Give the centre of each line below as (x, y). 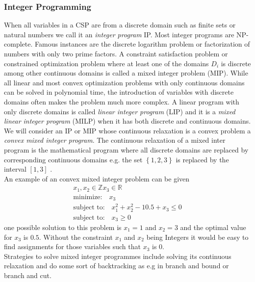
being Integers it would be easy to (197, 237)
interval (15, 169)
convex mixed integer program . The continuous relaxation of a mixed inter (115, 140)
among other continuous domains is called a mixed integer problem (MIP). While (126, 73)
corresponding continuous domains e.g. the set (73, 159)
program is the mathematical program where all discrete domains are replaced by (126, 149)
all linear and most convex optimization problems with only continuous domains (124, 82)
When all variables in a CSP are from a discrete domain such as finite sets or (120, 25)
